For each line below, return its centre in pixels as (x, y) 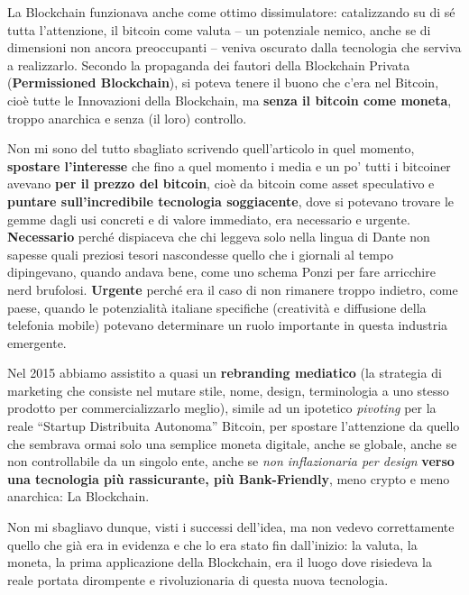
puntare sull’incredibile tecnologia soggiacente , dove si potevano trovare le (231, 201)
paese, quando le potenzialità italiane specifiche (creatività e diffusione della (217, 307)
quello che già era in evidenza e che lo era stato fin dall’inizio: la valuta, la (212, 544)
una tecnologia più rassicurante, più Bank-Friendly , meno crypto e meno (229, 478)
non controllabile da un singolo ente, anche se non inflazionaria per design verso (231, 461)
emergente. (37, 342)
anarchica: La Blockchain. (78, 496)
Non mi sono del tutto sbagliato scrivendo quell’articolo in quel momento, (211, 148)
